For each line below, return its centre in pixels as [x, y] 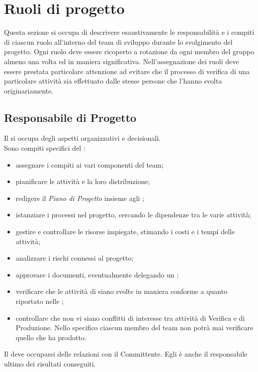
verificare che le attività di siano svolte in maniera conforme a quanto [122, 291]
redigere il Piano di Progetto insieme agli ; [80, 198]
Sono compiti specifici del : [45, 148]
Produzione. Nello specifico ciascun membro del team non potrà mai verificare [134, 327]
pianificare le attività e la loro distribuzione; [83, 181]
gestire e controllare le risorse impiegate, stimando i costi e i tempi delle [125, 232]
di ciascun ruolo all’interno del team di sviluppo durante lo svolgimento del [118, 42]
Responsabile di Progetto [70, 117]
